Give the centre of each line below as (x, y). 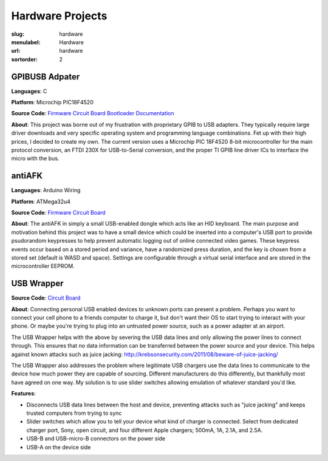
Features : (23, 394)
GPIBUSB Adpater (46, 77)
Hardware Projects (59, 16)
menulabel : (26, 42)
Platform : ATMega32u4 (41, 201)
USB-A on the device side (59, 447)
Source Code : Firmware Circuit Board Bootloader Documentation (93, 113)
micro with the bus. (35, 158)
